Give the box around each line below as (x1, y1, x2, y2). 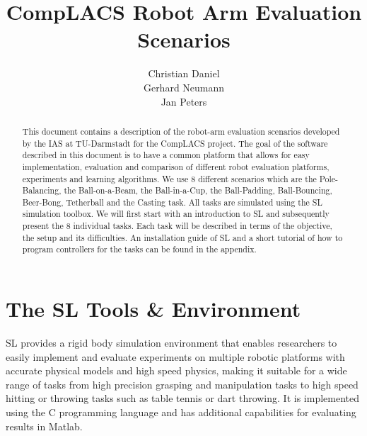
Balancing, (22, 184, 62, 196)
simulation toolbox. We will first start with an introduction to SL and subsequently (22, 208, 330, 220)
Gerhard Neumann (143, 79, 225, 94)
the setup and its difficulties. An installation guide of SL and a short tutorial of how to (22, 231, 343, 243)
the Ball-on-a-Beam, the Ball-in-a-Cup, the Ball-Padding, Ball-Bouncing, (64, 184, 332, 196)
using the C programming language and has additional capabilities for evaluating (6, 405, 356, 420)
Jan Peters (161, 94, 207, 108)
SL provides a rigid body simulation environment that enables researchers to (6, 335, 337, 350)
